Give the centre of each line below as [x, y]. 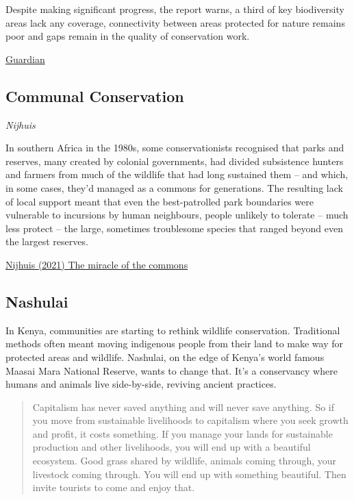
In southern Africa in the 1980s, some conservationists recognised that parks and [175, 148]
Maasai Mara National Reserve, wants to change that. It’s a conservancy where [172, 370]
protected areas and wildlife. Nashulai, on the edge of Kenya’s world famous [165, 357]
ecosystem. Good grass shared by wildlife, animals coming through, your [185, 461]
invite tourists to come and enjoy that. [114, 487]
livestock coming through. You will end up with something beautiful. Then [189, 474]
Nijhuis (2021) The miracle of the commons [97, 264]
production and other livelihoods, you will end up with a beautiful [172, 447]
